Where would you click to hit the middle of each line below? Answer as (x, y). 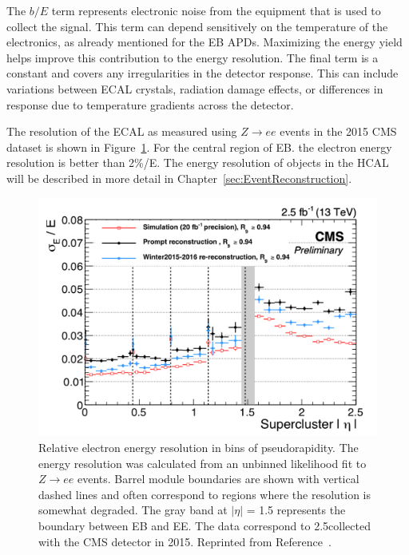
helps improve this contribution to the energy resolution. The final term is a (193, 57)
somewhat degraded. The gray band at (133, 510)
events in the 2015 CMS (338, 131)
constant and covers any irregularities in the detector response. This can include (203, 73)
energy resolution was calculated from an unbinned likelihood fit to (203, 463)
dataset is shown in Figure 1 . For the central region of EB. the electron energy (199, 147)
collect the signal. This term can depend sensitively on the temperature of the (197, 26)
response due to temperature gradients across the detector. (150, 104)
